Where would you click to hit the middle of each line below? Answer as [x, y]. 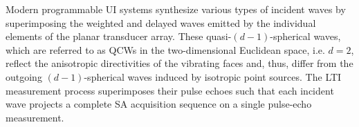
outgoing [24, 76]
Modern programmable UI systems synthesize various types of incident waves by [176, 9]
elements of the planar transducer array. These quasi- [119, 36]
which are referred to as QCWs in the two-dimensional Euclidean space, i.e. [165, 49]
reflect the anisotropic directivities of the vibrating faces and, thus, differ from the [179, 63]
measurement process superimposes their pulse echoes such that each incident [170, 90]
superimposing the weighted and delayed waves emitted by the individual [161, 22]
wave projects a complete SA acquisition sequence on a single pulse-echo [159, 104]
